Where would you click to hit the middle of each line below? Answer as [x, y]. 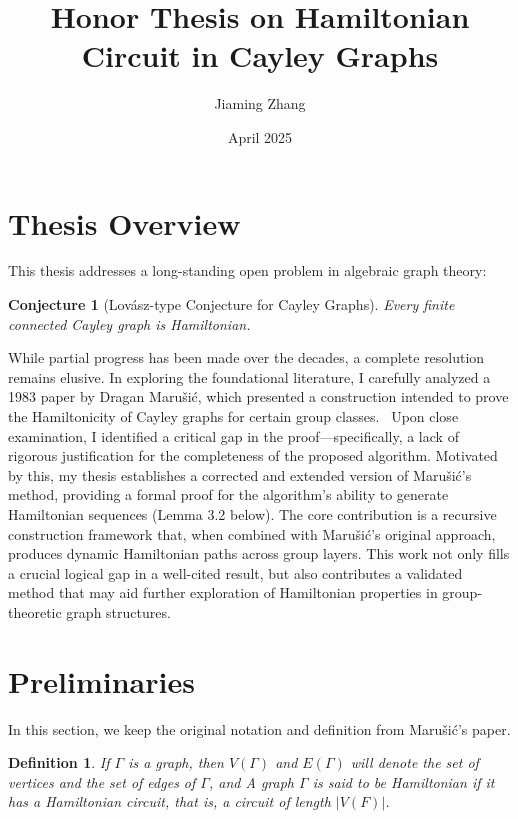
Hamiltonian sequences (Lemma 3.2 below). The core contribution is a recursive [252, 513]
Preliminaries [101, 680]
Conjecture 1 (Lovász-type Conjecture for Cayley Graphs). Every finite [231, 304]
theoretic [35, 611]
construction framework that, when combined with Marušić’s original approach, [252, 533]
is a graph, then [176, 762]
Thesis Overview [124, 222]
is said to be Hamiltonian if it [403, 781]
